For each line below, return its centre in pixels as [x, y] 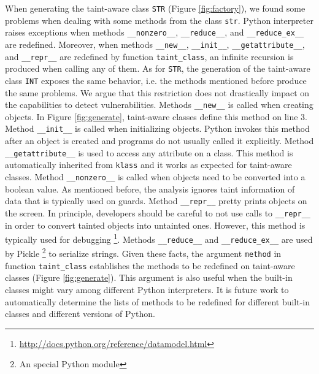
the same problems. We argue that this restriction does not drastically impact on [157, 92]
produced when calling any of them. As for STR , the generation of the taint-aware [158, 68]
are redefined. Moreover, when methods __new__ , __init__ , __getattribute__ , [155, 44]
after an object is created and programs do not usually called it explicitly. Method [159, 141]
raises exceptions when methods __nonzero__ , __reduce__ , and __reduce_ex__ [155, 32]
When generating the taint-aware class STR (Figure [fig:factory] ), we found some [155, 8]
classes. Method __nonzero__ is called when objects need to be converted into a [155, 177]
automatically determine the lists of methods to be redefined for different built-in [158, 301]
